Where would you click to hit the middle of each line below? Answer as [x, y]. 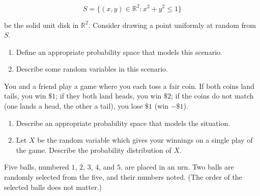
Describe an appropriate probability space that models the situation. [123, 123]
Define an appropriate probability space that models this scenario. [119, 52]
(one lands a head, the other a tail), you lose [74, 106]
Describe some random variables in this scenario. [92, 69]
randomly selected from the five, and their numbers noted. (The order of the [123, 177]
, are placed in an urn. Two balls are [177, 167]
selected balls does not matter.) [53, 187]
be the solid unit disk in [41, 25]
